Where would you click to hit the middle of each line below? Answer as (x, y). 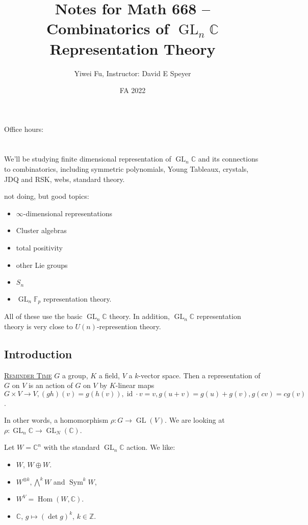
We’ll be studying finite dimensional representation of (88, 159)
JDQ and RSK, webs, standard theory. (65, 179)
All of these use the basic (43, 316)
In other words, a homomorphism (56, 420)
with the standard (72, 447)
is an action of (50, 385)
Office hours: (24, 129)
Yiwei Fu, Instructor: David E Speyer (133, 73)
